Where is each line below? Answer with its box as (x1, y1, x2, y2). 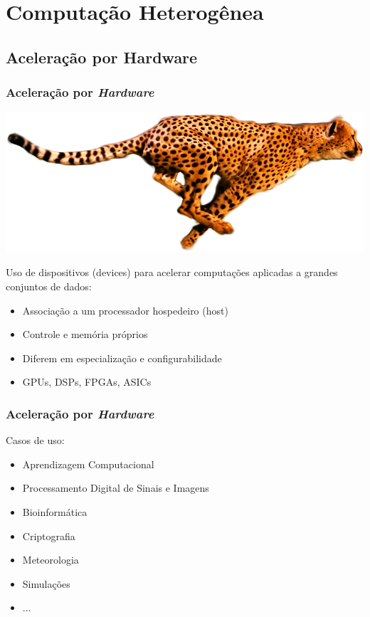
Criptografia (22, 528, 75, 543)
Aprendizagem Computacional (22, 456, 154, 471)
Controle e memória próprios (22, 327, 148, 342)
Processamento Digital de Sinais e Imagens (22, 480, 209, 495)
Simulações (22, 576, 70, 591)
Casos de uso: (6, 433, 65, 448)
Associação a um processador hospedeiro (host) (22, 302, 228, 317)
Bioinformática (22, 504, 88, 519)
